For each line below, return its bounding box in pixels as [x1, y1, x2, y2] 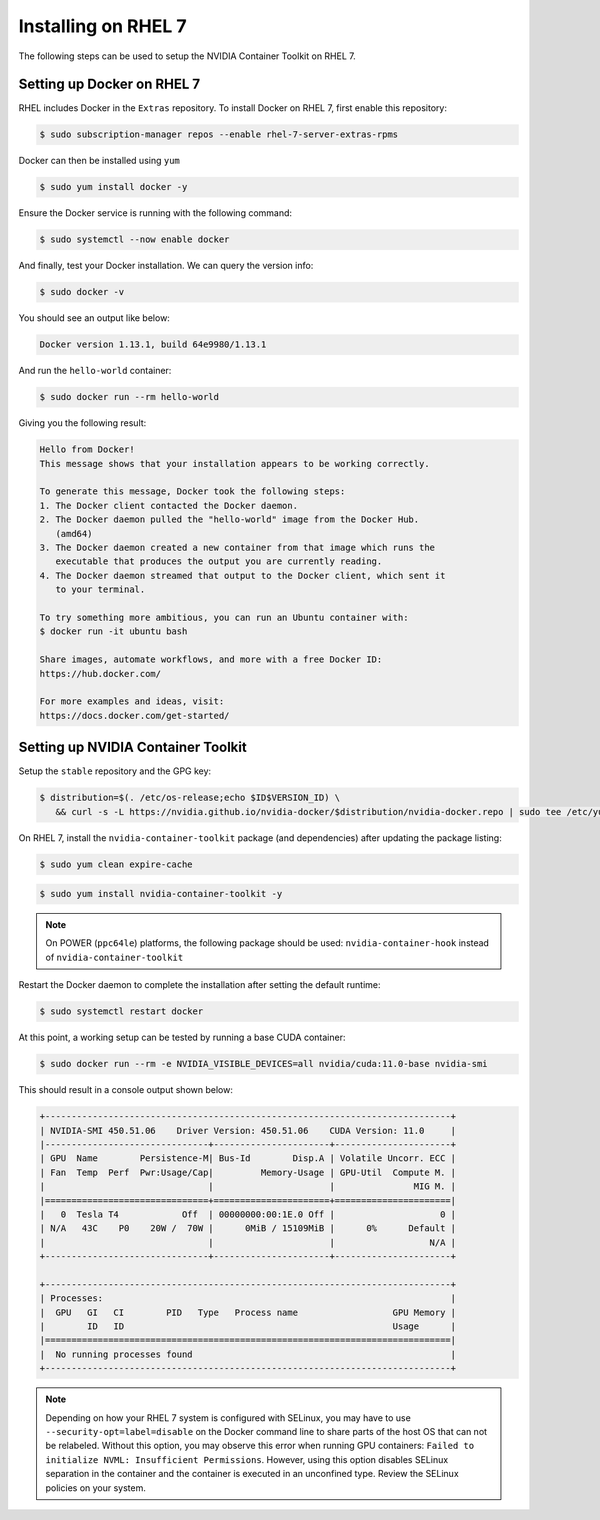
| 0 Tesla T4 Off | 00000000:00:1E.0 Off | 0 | [39, 1208, 457, 1220]
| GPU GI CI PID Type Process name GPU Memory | [39, 1306, 457, 1318]
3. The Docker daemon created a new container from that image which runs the [39, 541, 435, 553]
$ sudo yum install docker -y [39, 181, 188, 193]
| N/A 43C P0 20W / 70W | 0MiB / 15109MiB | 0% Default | [39, 1223, 457, 1234]
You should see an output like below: [18, 312, 170, 324]
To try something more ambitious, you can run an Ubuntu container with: [39, 611, 409, 623]
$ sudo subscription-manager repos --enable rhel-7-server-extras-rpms [39, 129, 399, 140]
